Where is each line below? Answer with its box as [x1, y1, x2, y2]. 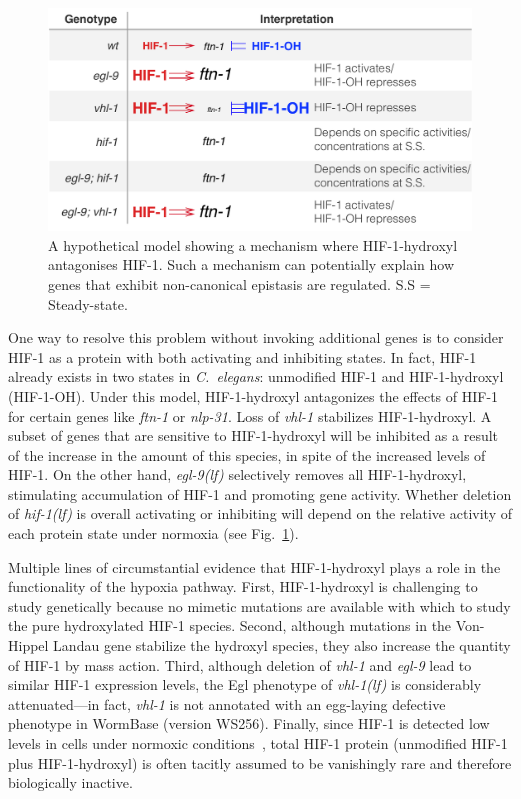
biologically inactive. [8, 772, 133, 793]
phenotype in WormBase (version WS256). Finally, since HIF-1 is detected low [8, 713, 490, 734]
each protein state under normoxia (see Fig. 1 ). [8, 523, 299, 544]
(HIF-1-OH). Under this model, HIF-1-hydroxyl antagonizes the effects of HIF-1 [8, 385, 499, 406]
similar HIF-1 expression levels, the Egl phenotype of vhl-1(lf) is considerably [8, 674, 482, 695]
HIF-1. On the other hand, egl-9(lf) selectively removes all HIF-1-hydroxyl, [8, 464, 467, 485]
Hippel [8, 635, 49, 656]
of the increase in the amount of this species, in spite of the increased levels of [8, 444, 486, 465]
